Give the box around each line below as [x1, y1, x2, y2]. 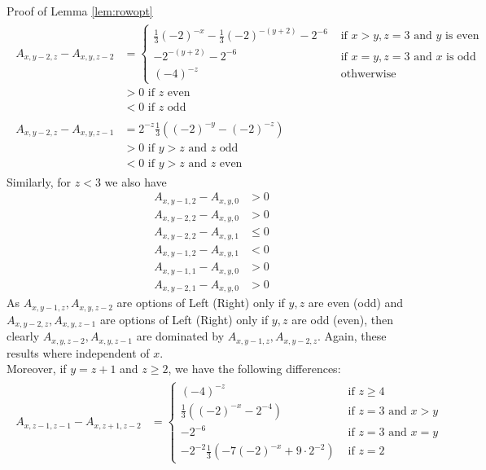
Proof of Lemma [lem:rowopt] [7, 2, 153, 19]
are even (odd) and [308, 294, 404, 311]
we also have [104, 173, 167, 190]
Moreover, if [7, 360, 67, 377]
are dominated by [136, 327, 225, 345]
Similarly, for [7, 173, 72, 190]
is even [444, 30, 479, 42]
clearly [7, 327, 40, 345]
